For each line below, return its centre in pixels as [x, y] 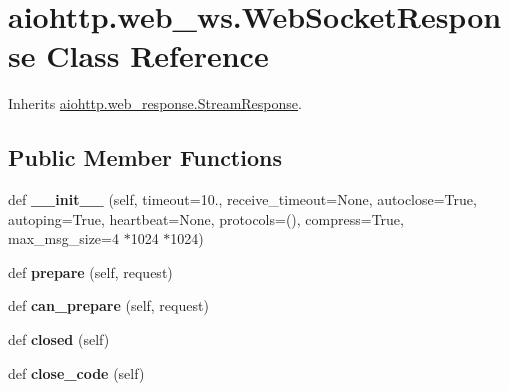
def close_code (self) [76, 372]
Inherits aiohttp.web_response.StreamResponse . [155, 103]
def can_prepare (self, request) [108, 305]
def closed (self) [59, 339]
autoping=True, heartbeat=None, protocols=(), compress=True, [206, 218]
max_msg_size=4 [63, 238]
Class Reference [157, 55]
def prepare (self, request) [90, 271]
